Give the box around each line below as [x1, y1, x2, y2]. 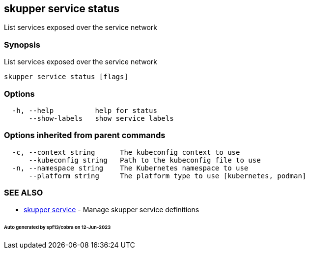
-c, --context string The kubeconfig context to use [12, 148, 240, 156]
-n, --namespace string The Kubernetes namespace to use [12, 164, 249, 172]
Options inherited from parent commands [4, 130, 166, 141]
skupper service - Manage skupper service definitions [24, 205, 199, 214]
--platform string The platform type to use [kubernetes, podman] [28, 171, 307, 180]
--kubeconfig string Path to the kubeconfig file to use [28, 156, 261, 164]
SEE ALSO [4, 188, 43, 198]
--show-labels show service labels [28, 114, 174, 122]
